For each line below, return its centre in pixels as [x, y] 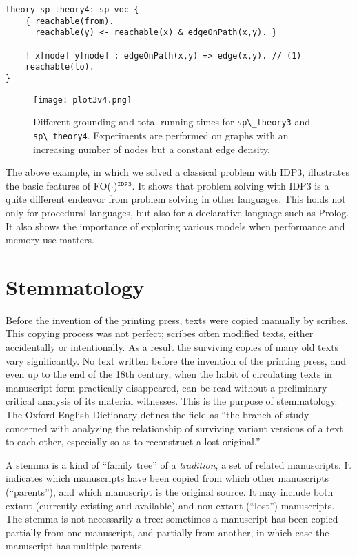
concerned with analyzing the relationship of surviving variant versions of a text [174, 428]
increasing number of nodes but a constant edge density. [152, 149]
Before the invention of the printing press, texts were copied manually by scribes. [177, 320]
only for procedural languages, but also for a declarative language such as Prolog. [177, 212]
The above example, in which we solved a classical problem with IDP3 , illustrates [177, 172]
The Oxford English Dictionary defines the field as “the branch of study [157, 414]
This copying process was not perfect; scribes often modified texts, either [160, 333]
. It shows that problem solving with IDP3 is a [231, 185]
